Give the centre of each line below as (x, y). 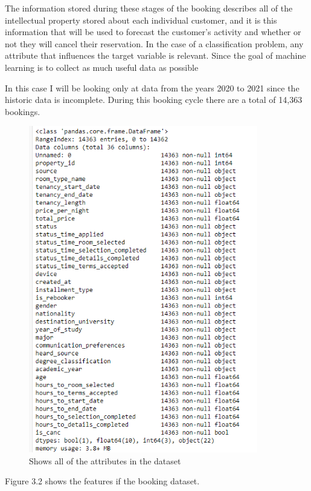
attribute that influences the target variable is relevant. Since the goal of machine (155, 55)
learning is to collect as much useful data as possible (102, 67)
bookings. (23, 111)
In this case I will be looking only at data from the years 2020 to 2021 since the (152, 87)
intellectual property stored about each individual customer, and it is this (141, 20)
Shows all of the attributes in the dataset (105, 460)
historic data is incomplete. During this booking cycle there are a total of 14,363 (154, 100)
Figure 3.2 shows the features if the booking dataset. (102, 481)
